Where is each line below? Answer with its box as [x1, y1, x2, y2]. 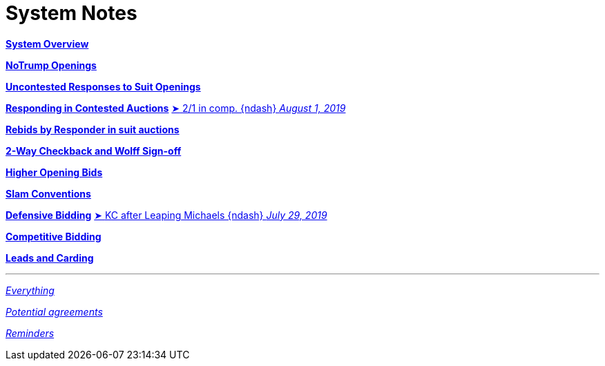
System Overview [6, 37, 89, 50]
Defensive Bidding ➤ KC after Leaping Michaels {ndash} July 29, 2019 [6, 209, 327, 221]
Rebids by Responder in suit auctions [6, 123, 180, 135]
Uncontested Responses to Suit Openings [6, 80, 201, 93]
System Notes [6, 1, 137, 25]
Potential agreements [6, 305, 103, 318]
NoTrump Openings [6, 59, 97, 71]
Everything [6, 284, 55, 296]
